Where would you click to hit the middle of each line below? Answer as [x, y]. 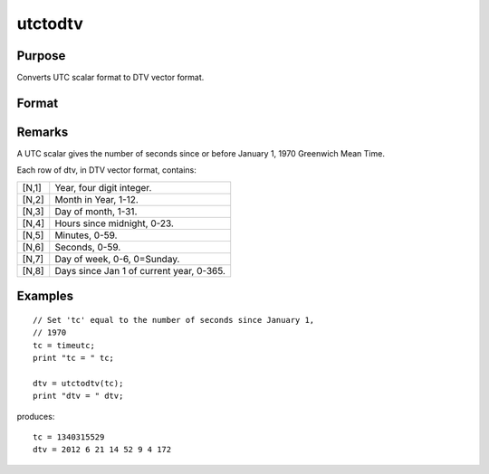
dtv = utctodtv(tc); [78, 383]
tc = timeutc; [64, 345]
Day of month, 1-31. [96, 211]
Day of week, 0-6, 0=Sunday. [117, 259]
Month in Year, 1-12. [97, 199]
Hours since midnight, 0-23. [114, 223]
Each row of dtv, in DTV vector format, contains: [106, 170]
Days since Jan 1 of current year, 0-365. [140, 270]
